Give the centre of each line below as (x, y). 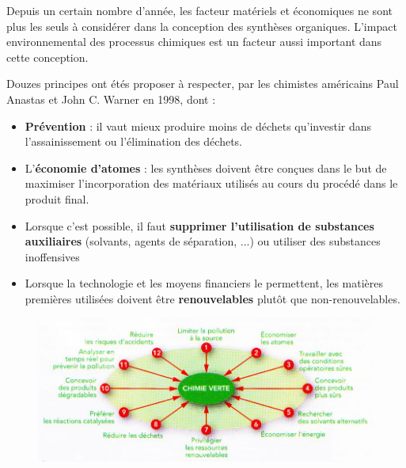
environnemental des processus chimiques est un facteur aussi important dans (194, 42)
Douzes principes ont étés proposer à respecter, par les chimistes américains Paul (203, 84)
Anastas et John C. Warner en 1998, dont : (111, 99)
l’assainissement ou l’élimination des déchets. (134, 141)
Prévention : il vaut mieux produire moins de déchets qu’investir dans (198, 126)
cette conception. (47, 57)
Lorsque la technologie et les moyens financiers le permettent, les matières (204, 283)
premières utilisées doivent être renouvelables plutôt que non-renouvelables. (212, 298)
